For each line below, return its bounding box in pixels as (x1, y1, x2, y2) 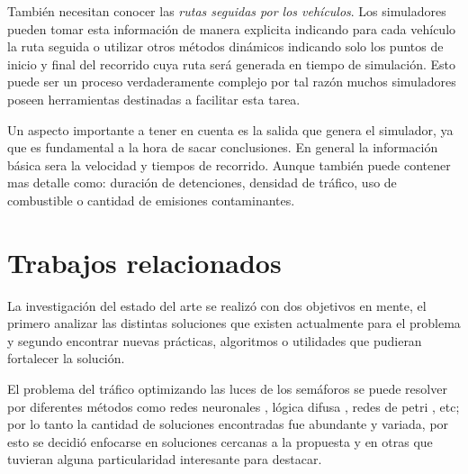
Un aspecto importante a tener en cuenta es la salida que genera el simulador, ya (7, 120, 454, 139)
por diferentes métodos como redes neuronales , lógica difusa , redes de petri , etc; (7, 397, 460, 415)
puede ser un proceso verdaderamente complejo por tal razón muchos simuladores (7, 72, 456, 91)
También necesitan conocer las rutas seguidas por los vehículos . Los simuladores (7, 2, 446, 20)
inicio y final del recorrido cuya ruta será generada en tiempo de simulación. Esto (7, 54, 456, 73)
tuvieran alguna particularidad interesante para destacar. (7, 450, 322, 469)
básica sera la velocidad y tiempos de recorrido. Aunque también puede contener (7, 155, 451, 174)
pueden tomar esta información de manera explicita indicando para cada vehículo (7, 19, 456, 38)
